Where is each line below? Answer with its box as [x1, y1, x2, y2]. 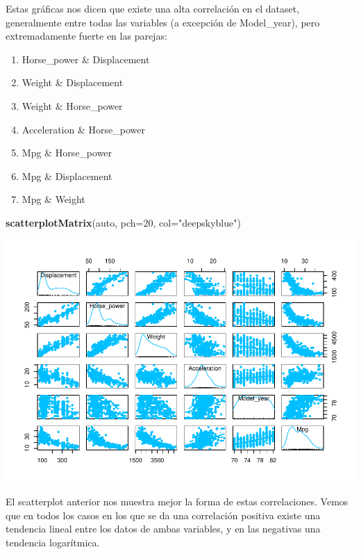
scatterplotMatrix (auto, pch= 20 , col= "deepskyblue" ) [6, 215, 241, 229]
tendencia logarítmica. [6, 535, 100, 549]
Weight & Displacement [22, 75, 124, 90]
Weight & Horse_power [22, 98, 123, 113]
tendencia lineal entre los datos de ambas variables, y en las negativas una [6, 521, 321, 536]
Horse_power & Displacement [22, 51, 150, 66]
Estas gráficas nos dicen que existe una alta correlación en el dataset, [6, 1, 300, 15]
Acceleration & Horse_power [22, 122, 145, 136]
